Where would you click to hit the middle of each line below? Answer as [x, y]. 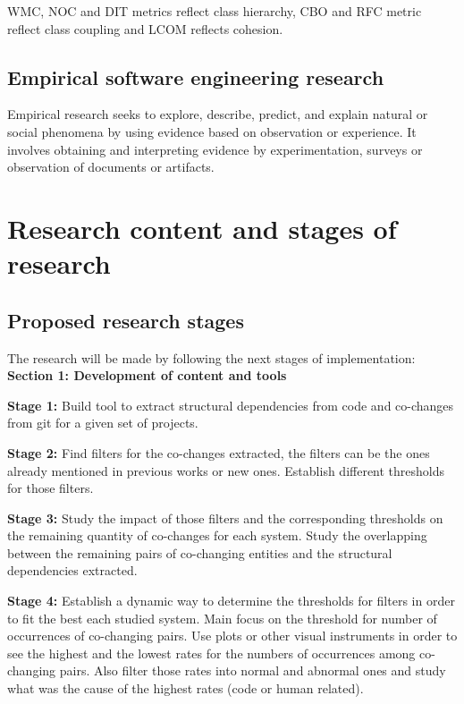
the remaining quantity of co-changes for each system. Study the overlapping [217, 535]
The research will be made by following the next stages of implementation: [211, 357]
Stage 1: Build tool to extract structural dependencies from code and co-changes [231, 405]
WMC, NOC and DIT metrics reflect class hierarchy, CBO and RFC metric [215, 11]
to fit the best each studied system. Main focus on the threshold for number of [222, 618]
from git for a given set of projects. [103, 423]
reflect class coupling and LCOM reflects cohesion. [145, 28]
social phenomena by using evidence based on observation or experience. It [212, 131]
